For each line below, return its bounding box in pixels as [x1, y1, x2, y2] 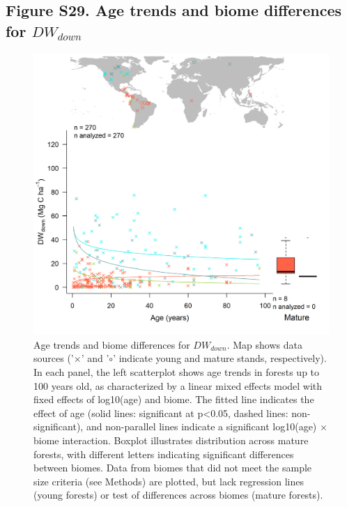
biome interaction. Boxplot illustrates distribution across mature [33, 433, 309, 448]
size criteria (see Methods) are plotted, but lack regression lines [33, 474, 304, 488]
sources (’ [33, 351, 74, 365]
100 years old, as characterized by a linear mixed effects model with [33, 378, 323, 393]
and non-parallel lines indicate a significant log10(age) [86, 419, 317, 434]
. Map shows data [226, 337, 302, 351]
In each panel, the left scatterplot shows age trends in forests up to [33, 365, 320, 379]
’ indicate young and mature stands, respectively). [113, 351, 327, 365]
